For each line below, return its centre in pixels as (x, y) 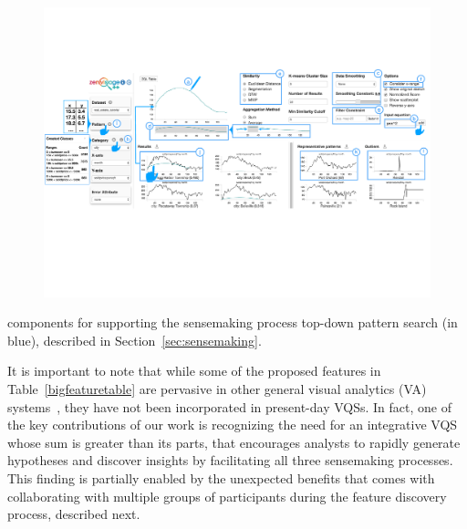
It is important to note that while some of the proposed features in (194, 371)
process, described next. (74, 514)
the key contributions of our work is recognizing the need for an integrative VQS (233, 425)
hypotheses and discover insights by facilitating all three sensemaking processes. (230, 460)
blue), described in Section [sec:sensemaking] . (135, 340)
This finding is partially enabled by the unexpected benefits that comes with (221, 477)
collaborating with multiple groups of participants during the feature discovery (227, 496)
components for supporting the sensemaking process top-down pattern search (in (233, 322)
